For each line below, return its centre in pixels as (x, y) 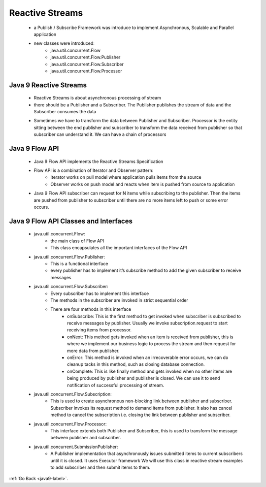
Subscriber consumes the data (65, 112)
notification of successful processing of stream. (116, 385)
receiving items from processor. (99, 330)
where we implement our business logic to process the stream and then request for (152, 344)
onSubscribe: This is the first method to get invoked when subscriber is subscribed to (154, 316)
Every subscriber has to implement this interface (100, 293)
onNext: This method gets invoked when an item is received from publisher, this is (150, 337)
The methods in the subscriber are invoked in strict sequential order (119, 300)
